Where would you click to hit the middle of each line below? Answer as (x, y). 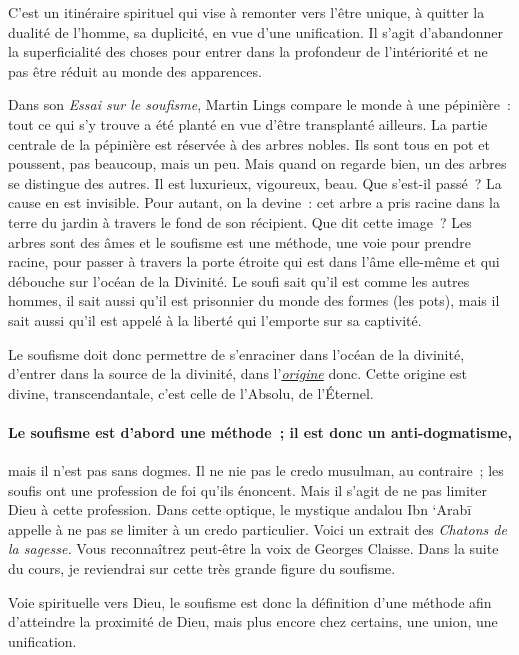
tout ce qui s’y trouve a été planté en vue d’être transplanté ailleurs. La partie (248, 123)
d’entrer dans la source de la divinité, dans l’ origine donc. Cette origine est (237, 373)
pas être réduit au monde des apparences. (135, 70)
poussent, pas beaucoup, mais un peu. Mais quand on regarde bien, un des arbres (257, 163)
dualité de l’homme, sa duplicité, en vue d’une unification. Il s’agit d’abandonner (255, 31)
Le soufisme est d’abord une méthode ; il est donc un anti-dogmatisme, (260, 431)
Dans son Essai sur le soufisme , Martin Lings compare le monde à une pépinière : (259, 104)
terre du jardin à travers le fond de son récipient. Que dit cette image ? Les (240, 221)
